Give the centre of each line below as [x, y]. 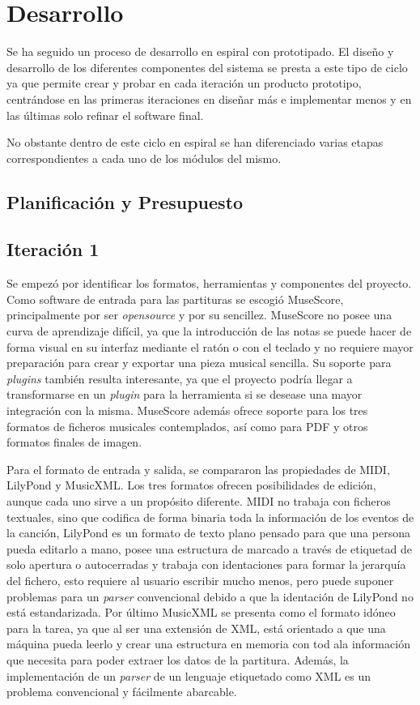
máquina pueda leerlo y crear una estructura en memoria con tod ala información [208, 644]
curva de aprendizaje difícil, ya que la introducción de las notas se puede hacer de [209, 331]
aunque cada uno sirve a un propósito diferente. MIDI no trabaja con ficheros [199, 500]
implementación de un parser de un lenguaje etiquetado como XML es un [189, 675]
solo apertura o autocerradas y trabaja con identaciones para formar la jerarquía [206, 564]
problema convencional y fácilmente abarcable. [122, 692]
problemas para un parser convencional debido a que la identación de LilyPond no [210, 596]
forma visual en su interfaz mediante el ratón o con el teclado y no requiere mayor [210, 346]
